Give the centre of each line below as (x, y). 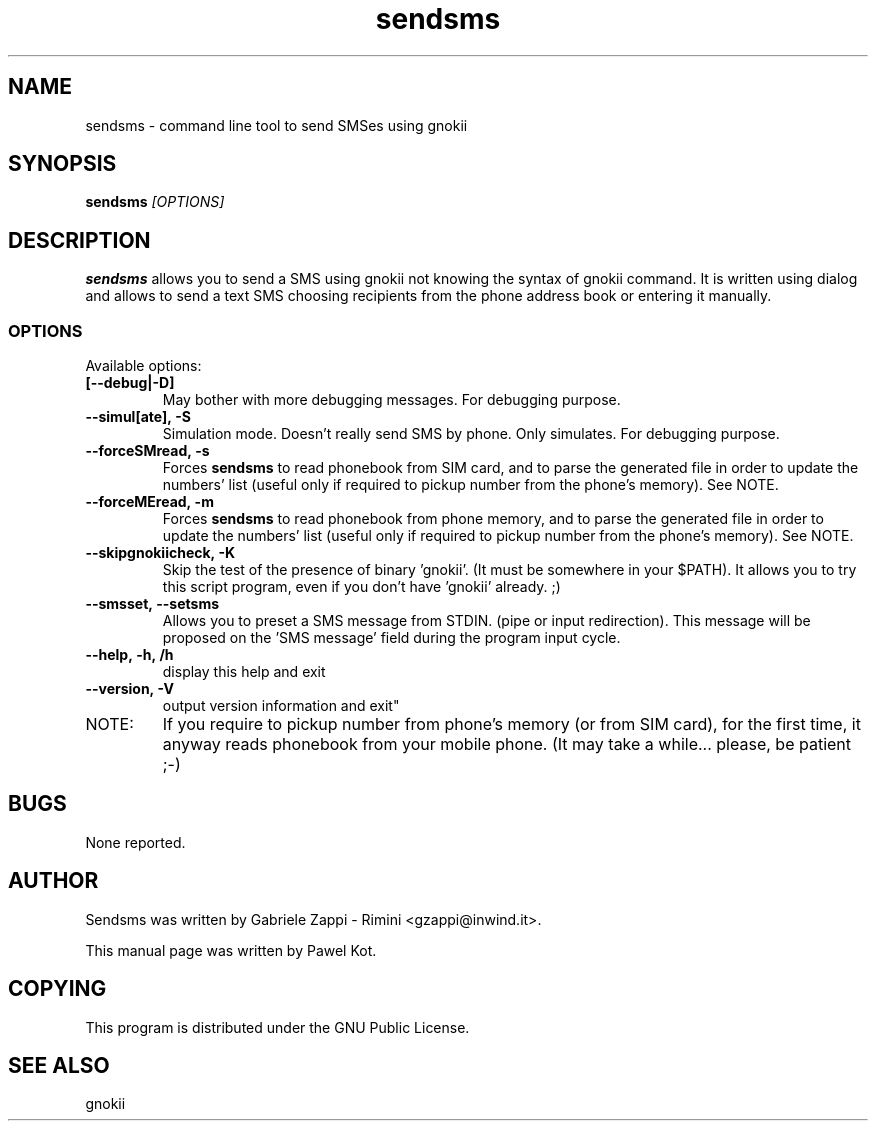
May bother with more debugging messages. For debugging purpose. (391, 400)
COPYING (57, 989)
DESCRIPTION (79, 240)
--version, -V (129, 689)
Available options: (143, 366)
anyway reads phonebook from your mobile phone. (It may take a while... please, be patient (507, 744)
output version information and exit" (281, 706)
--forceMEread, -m (149, 502)
